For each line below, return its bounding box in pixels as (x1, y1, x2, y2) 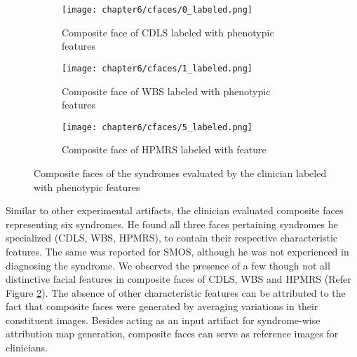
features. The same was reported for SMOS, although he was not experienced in (6, 244, 349, 258)
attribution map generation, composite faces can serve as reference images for (6, 326, 339, 341)
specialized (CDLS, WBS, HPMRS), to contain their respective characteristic (6, 230, 338, 245)
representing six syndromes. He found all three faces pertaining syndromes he (6, 216, 338, 231)
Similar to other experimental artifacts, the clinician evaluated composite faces (6, 203, 344, 218)
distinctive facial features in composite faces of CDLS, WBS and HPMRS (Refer (6, 272, 351, 286)
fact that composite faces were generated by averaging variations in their (6, 299, 318, 314)
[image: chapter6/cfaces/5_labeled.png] (62, 122, 253, 132)
